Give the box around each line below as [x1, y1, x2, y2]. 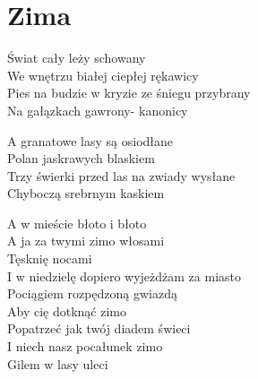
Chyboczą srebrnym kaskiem [7, 184, 165, 202]
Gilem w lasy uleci [7, 354, 108, 373]
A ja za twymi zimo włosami [7, 231, 165, 250]
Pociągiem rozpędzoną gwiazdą [7, 284, 178, 303]
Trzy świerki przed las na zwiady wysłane [7, 166, 236, 185]
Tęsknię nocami [7, 249, 92, 268]
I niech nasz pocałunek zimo [7, 337, 163, 356]
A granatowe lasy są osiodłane [7, 131, 174, 150]
